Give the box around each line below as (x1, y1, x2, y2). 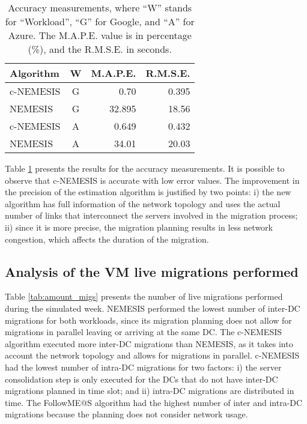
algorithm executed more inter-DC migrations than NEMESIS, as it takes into (5, 337, 293, 350)
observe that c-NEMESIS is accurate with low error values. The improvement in (5, 174, 300, 186)
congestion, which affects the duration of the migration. (5, 232, 209, 245)
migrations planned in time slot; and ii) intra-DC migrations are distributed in (5, 384, 294, 397)
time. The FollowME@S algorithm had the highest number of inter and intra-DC (5, 396, 303, 408)
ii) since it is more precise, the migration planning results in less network (5, 220, 273, 233)
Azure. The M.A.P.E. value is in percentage (8, 28, 192, 42)
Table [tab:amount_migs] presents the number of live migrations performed (5, 290, 283, 303)
